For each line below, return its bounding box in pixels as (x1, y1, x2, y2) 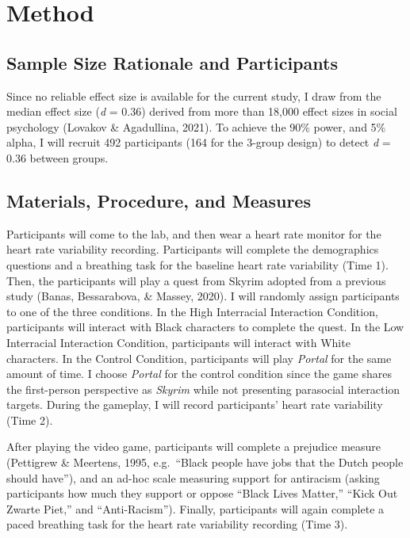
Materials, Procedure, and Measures (6, 188, 311, 212)
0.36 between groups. (6, 149, 109, 166)
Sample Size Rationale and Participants (6, 50, 338, 74)
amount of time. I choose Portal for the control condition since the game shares (6, 365, 392, 382)
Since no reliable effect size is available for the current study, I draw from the (6, 87, 381, 104)
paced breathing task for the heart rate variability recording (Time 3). (6, 516, 348, 532)
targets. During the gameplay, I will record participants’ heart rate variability (6, 396, 383, 413)
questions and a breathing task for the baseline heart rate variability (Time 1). (6, 256, 389, 273)
